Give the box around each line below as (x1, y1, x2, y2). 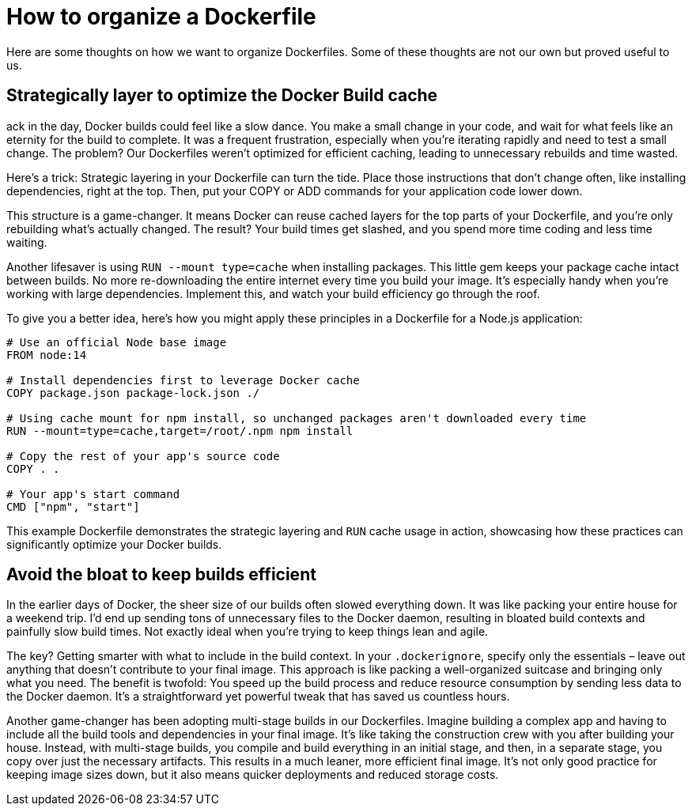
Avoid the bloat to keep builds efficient (6, 565, 316, 585)
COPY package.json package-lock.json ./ (6, 386, 260, 399)
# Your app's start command (6, 487, 180, 500)
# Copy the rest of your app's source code (6, 449, 280, 463)
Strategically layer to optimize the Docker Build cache (6, 85, 438, 106)
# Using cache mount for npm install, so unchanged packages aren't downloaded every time (6, 411, 587, 425)
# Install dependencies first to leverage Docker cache (6, 373, 360, 387)
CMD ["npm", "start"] (6, 500, 140, 513)
